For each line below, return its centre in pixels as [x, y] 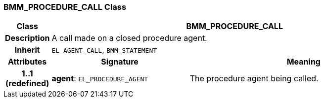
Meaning [303, 62]
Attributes [27, 62]
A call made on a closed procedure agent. [129, 38]
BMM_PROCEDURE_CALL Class [65, 7]
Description [27, 38]
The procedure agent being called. [254, 79]
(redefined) [27, 84]
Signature [120, 62]
